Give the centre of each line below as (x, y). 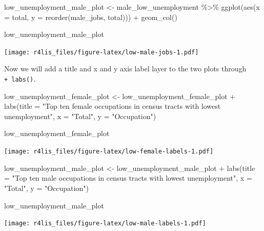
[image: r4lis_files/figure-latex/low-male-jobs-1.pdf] (101, 52)
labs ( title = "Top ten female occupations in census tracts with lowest (113, 106)
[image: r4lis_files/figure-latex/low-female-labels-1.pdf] (109, 152)
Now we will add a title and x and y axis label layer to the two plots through (125, 69)
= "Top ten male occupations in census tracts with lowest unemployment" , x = (128, 178)
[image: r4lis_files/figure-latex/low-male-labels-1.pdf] (105, 224)
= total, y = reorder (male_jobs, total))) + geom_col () (91, 17)
